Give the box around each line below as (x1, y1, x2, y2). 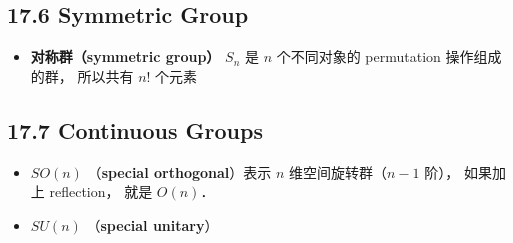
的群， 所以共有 (30, 65, 134, 86)
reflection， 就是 (49, 181, 153, 202)
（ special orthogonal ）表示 (87, 161, 272, 182)
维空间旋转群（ (289, 161, 388, 182)
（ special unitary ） (86, 214, 219, 235)
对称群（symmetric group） (30, 46, 221, 67)
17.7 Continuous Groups (7, 114, 263, 145)
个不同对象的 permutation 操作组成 (276, 46, 502, 67)
